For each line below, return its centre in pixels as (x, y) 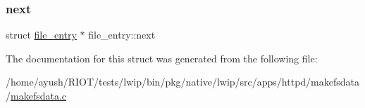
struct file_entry (41, 35)
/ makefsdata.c (36, 95)
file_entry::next (122, 35)
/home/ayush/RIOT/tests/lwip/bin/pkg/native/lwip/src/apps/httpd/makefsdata (183, 82)
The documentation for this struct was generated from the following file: (162, 58)
